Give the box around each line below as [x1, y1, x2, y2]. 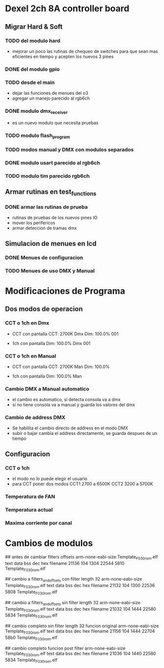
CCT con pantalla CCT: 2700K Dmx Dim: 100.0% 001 [12, 331, 119, 337]
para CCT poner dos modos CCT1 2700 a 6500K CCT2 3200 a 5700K [12, 481, 153, 487]
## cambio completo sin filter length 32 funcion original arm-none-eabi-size [5, 623, 159, 629]
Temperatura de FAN [5, 493, 55, 500]
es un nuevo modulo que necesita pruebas [12, 120, 99, 126]
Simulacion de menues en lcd [5, 239, 97, 248]
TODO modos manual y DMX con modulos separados [5, 146, 134, 153]
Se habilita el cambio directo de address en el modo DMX [12, 425, 128, 431]
